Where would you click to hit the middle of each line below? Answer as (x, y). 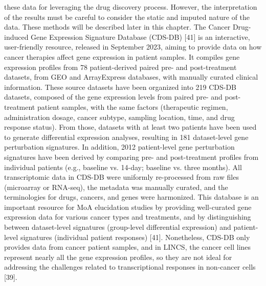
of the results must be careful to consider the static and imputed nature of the (127, 17)
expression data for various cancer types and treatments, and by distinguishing (128, 217)
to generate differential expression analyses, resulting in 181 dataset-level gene (126, 137)
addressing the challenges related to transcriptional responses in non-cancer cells (130, 267)
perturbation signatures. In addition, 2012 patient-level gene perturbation (119, 147)
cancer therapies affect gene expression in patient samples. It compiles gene (122, 56)
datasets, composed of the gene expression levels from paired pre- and (113, 97)
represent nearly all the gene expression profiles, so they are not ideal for (118, 257)
